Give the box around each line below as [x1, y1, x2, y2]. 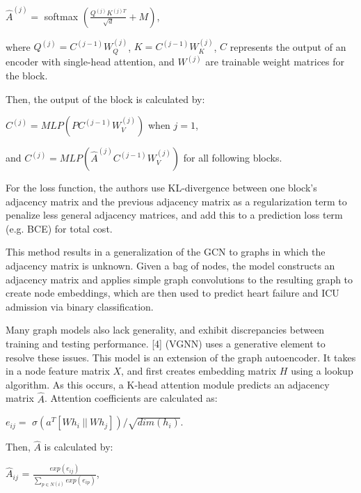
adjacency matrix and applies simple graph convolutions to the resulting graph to [6, 272, 353, 286]
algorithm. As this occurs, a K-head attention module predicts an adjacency [6, 377, 330, 391]
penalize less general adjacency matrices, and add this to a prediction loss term [6, 208, 343, 222]
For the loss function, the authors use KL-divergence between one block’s [6, 180, 317, 195]
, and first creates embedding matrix [121, 363, 277, 378]
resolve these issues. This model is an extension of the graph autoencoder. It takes [6, 350, 356, 364]
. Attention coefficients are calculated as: [45, 391, 218, 405]
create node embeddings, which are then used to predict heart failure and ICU [6, 285, 339, 300]
